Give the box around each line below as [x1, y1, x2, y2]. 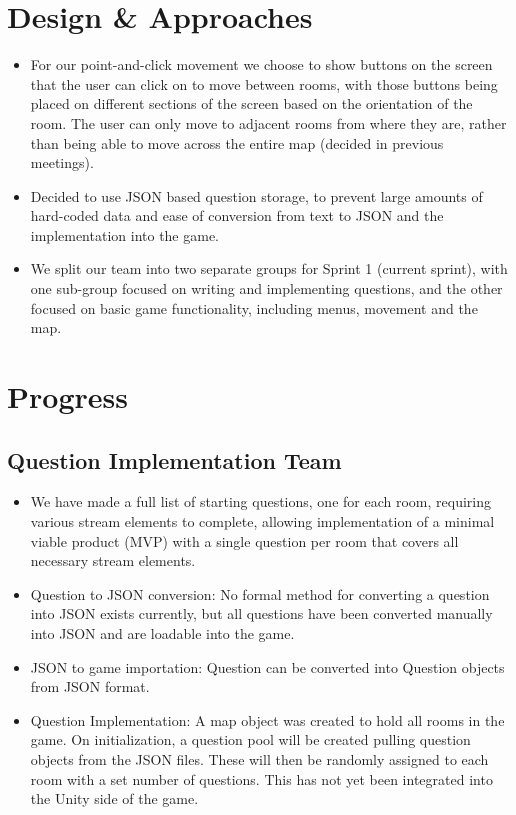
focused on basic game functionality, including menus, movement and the [30, 297, 478, 318]
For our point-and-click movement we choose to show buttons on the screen [30, 54, 493, 75]
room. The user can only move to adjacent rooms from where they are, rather [30, 112, 507, 133]
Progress [7, 376, 128, 417]
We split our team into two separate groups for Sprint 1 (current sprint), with [30, 258, 508, 279]
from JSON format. [30, 676, 150, 697]
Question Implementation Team [7, 444, 342, 475]
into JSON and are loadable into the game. [30, 622, 295, 643]
